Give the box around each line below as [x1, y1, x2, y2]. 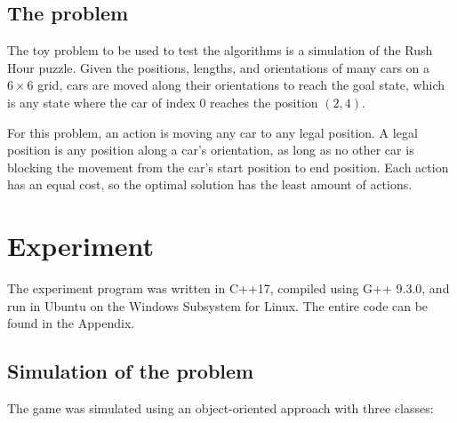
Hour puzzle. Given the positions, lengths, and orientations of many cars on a [7, 58, 430, 76]
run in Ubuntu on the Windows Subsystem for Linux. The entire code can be [7, 296, 429, 315]
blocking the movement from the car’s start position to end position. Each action [7, 157, 449, 176]
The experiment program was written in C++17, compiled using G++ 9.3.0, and [7, 279, 450, 298]
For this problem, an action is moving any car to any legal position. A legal [7, 123, 418, 141]
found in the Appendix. [7, 314, 135, 332]
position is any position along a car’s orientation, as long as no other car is [7, 140, 414, 159]
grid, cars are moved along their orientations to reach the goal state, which [37, 76, 445, 94]
